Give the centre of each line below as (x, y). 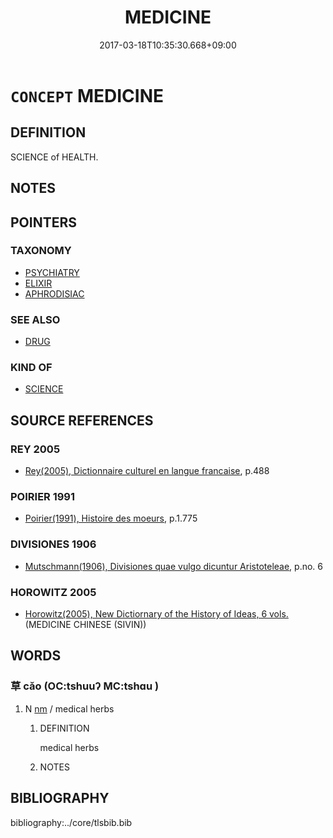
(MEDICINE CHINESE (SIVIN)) (85, 624)
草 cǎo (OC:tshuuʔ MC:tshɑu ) (85, 686)
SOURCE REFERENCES (82, 420)
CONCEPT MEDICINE (87, 95)
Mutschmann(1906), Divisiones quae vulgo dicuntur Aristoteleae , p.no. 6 (174, 566)
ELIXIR (38, 283)
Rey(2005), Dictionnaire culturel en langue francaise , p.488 (147, 471)
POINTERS (44, 222)
